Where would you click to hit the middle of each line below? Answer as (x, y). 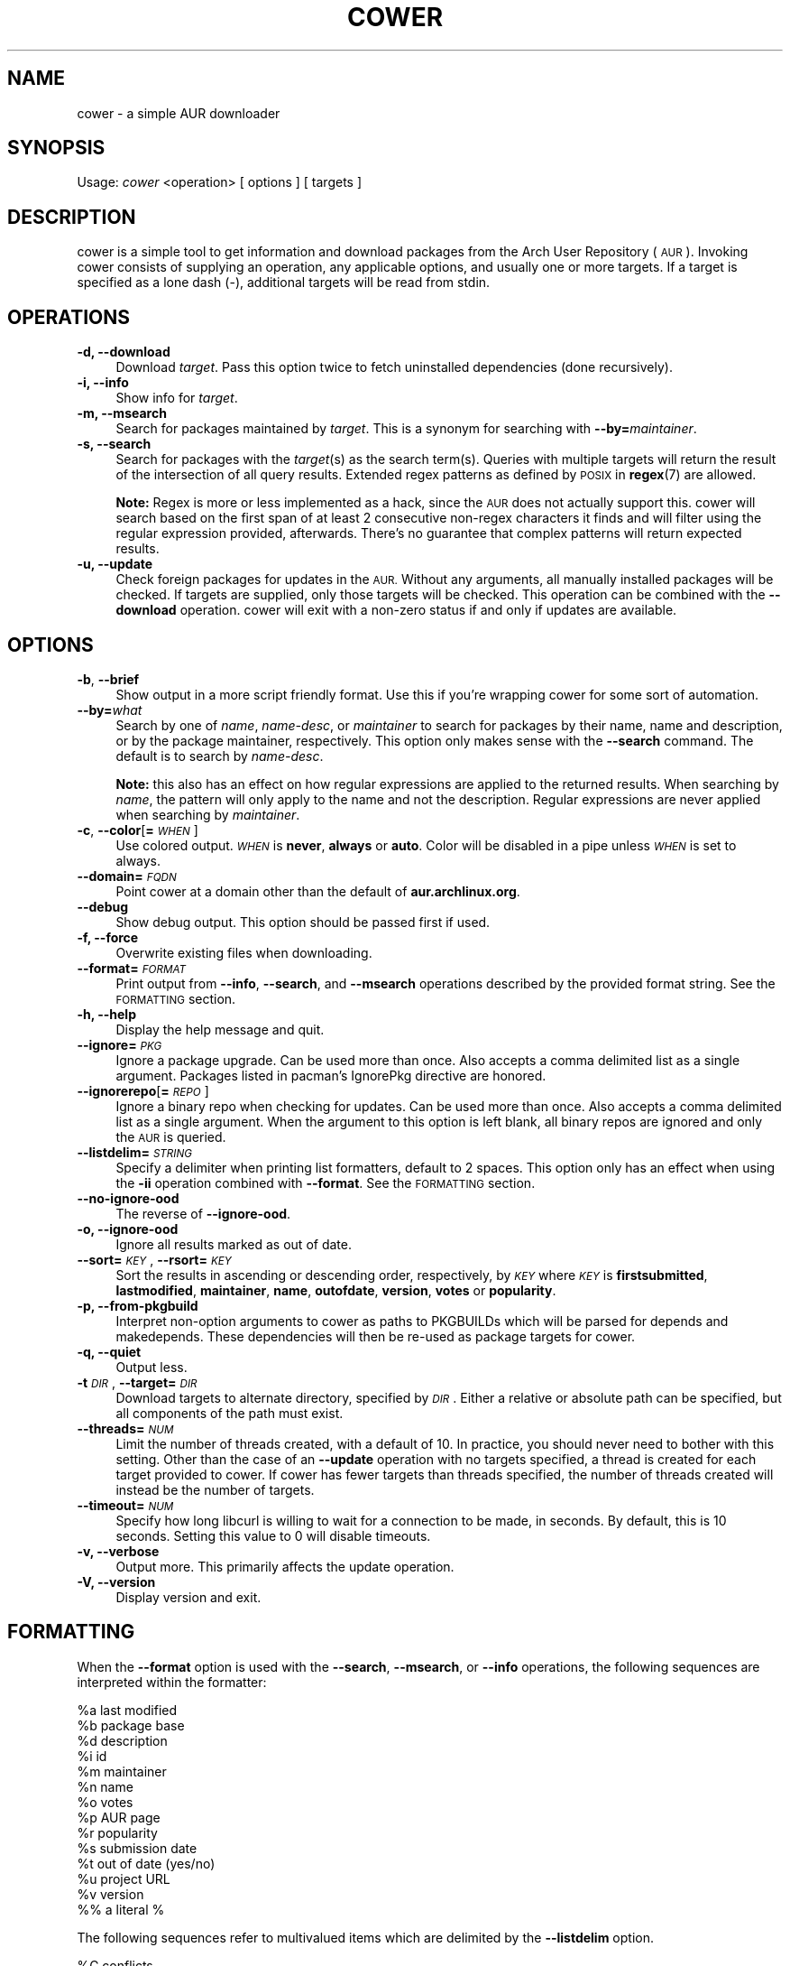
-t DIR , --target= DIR (137, 1382)
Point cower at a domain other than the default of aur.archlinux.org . (318, 891)
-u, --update (115, 564)
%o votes (105, 1802)
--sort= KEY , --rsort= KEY (154, 1259)
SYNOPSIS (56, 148)
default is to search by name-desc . (220, 756)
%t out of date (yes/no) (146, 1863)
